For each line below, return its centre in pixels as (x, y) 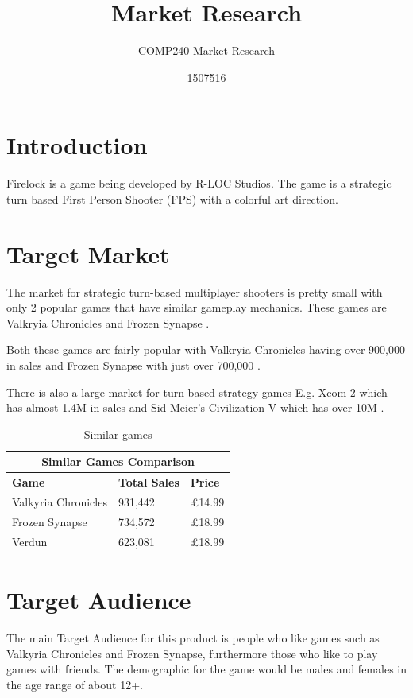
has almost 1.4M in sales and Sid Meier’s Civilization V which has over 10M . (195, 407)
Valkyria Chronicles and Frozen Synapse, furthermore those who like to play (192, 653)
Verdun (30, 541)
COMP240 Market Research (206, 50)
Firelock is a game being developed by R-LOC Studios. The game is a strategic (199, 183)
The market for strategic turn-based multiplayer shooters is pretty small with (195, 291)
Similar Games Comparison (118, 461)
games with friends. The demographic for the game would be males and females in (206, 669)
